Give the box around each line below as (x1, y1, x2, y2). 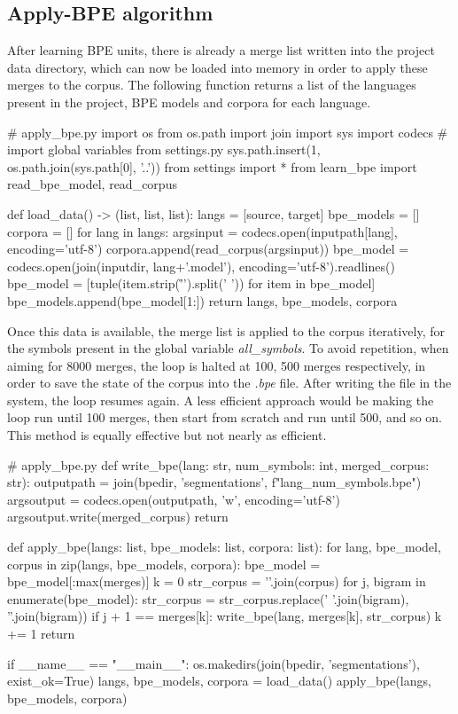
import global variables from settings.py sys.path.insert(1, (7, 140, 321, 159)
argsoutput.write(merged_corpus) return (7, 507, 229, 526)
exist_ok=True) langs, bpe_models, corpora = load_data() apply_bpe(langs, (7, 671, 431, 690)
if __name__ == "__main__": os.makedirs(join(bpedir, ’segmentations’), (7, 654, 420, 672)
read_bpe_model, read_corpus (7, 175, 177, 193)
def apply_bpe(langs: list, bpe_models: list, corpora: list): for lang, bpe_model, (7, 537, 441, 556)
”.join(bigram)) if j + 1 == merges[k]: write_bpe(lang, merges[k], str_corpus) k (7, 607, 442, 625)
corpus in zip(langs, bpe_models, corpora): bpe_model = (7, 554, 321, 573)
